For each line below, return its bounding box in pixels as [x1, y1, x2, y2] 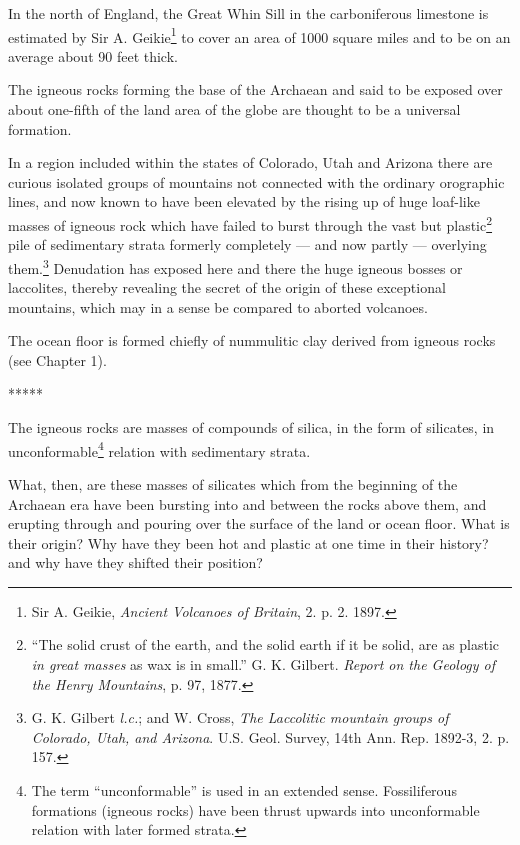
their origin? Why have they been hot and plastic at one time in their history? [8, 532, 489, 553]
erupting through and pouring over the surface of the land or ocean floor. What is [8, 513, 510, 534]
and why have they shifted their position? [8, 552, 263, 573]
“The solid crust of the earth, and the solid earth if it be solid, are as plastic [31, 634, 500, 655]
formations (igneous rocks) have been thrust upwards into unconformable [31, 799, 480, 820]
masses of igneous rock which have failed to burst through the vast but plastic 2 [8, 212, 493, 235]
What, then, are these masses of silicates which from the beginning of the [8, 473, 458, 494]
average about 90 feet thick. [8, 45, 178, 66]
